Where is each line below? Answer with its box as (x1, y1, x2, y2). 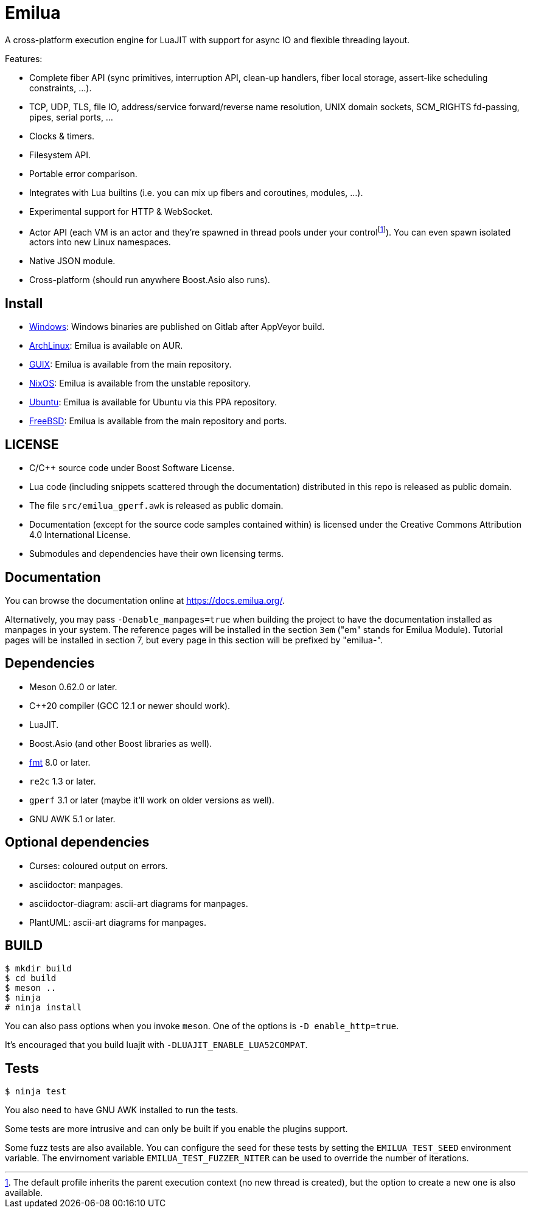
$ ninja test (5, 1086, 67, 1097)
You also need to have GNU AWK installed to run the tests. (5, 1105, 239, 1116)
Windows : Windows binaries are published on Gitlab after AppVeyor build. (29, 321, 325, 332)
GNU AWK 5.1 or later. (29, 813, 116, 824)
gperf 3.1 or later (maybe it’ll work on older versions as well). (29, 794, 274, 805)
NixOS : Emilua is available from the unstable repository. (29, 378, 251, 389)
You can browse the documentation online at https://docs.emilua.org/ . (5, 595, 285, 606)
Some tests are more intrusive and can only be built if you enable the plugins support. (5, 1124, 348, 1134)
